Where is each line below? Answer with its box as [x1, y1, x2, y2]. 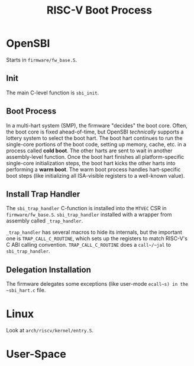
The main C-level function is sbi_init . [6, 89, 99, 96]
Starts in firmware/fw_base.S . [6, 56, 77, 63]
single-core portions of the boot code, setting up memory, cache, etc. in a [6, 140, 186, 148]
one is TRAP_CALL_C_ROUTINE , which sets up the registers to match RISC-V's [6, 235, 188, 242]
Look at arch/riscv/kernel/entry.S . [6, 327, 93, 334]
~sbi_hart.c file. [6, 287, 46, 294]
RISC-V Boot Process [46, 4, 153, 17]
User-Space [6, 348, 66, 361]
